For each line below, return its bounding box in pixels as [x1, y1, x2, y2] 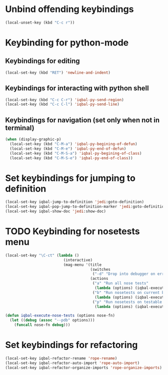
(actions [90, 276, 108, 281]
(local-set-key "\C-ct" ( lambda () [5, 253, 79, 258]
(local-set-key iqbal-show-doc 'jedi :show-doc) [5, 209, 106, 214]
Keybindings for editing [5, 57, 80, 66]
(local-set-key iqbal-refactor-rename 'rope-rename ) [5, 356, 117, 361]
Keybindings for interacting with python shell [5, 84, 149, 93]
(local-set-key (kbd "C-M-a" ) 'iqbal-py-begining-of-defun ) [9, 141, 137, 146]
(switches [90, 267, 111, 272]
